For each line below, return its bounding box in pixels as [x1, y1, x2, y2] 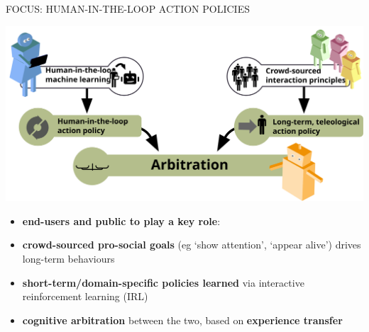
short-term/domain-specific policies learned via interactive [22, 275, 304, 290]
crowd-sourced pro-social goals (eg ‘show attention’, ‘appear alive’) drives [22, 237, 361, 252]
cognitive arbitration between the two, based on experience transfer [22, 312, 343, 327]
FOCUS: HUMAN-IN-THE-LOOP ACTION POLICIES [6, 1, 250, 16]
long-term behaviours [22, 251, 115, 265]
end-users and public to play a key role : [22, 213, 221, 228]
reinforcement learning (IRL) [22, 289, 148, 304]
